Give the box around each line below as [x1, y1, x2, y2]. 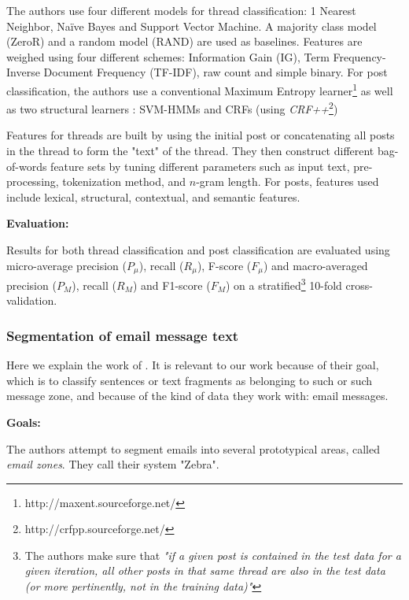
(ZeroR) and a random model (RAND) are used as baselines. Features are [6, 33, 363, 50]
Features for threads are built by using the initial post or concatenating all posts [6, 127, 395, 143]
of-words [6, 157, 47, 174]
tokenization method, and [62, 173, 186, 190]
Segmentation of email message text [6, 325, 239, 345]
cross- [345, 276, 373, 293]
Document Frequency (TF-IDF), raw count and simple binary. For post [43, 64, 388, 80]
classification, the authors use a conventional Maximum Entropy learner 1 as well [6, 80, 393, 98]
